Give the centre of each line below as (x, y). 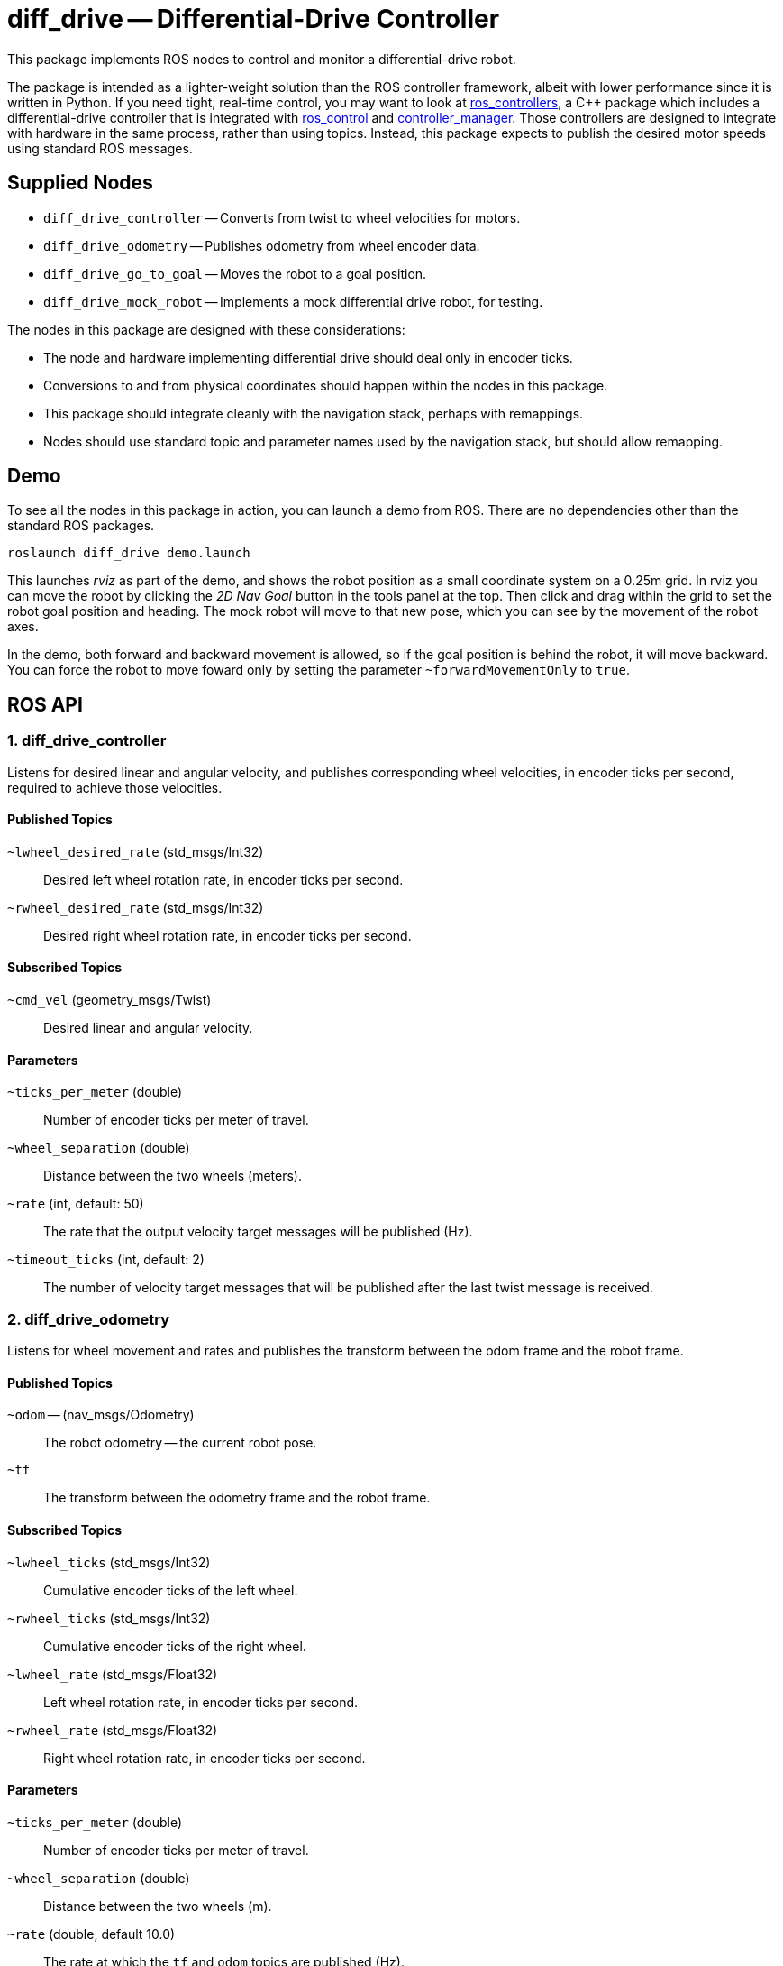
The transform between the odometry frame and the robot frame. (237, 1498)
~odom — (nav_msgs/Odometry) (101, 1415)
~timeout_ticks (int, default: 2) (106, 1260)
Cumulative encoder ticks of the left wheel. (171, 1590)
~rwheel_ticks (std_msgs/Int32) (109, 1618)
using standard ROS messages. (100, 148)
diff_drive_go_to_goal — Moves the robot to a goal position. (235, 273)
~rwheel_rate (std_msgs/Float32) (113, 1730)
